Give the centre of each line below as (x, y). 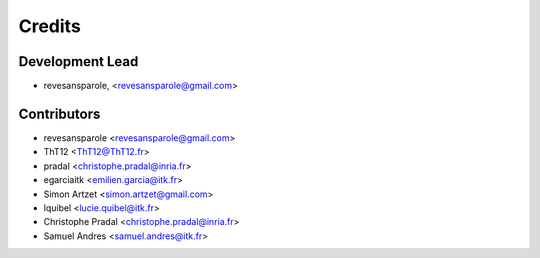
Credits (50, 26)
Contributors (59, 113)
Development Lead (78, 61)
